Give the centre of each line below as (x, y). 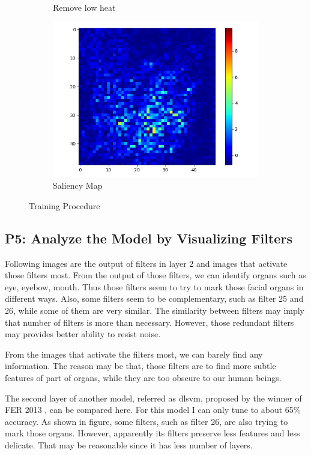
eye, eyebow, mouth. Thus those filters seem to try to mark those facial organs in (154, 286)
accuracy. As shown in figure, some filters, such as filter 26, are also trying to (146, 421)
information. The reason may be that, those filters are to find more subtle (140, 366)
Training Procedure (65, 205)
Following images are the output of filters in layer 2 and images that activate (146, 263)
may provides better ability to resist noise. (83, 334)
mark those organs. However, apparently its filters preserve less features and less (152, 433)
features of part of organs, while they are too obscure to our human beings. (143, 377)
